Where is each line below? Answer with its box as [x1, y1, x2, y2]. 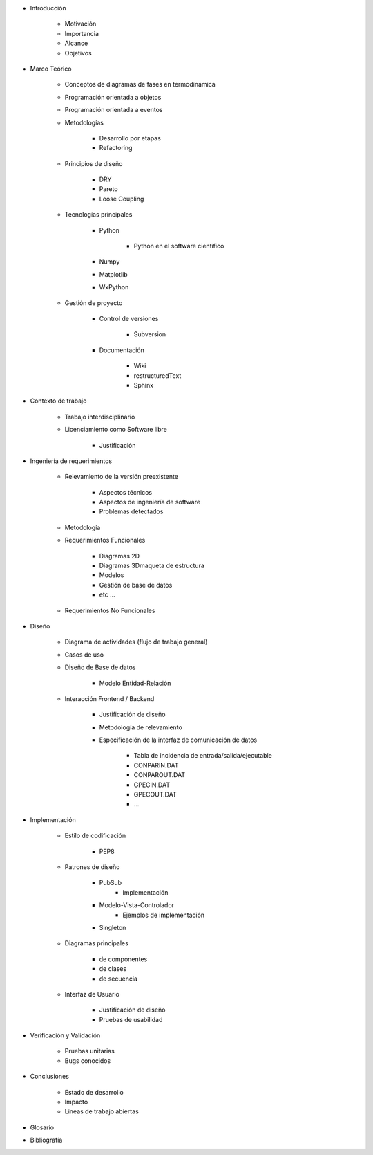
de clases [99, 965, 127, 973]
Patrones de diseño [64, 863, 120, 871]
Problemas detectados [99, 507, 164, 516]
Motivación [64, 19, 97, 28]
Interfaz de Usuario [64, 990, 120, 998]
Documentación [99, 346, 145, 354]
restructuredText [133, 371, 182, 380]
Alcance [64, 39, 88, 48]
